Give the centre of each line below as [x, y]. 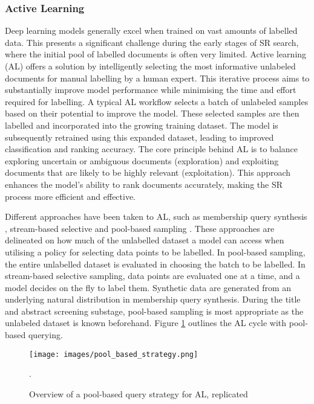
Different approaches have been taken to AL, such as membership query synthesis [156, 216]
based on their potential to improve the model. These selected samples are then [152, 113]
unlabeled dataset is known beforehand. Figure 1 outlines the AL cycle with [146, 323]
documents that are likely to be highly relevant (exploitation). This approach [148, 172]
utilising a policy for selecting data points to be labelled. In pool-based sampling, [155, 252]
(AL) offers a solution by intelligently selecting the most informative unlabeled [150, 66]
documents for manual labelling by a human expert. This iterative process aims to [157, 78]
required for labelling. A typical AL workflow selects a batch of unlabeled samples [157, 101]
